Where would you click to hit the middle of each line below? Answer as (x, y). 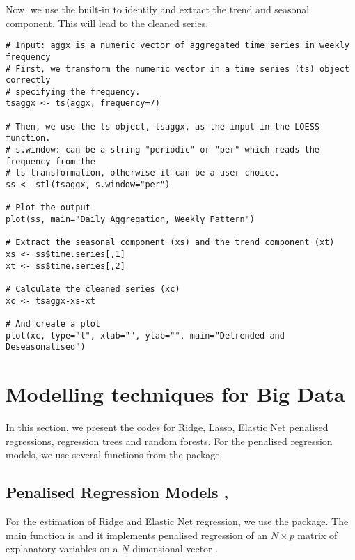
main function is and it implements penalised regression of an (137, 535)
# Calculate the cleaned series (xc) (93, 289)
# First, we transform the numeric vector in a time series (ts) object (177, 69)
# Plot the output (48, 208)
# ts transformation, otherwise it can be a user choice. (143, 173)
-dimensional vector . (174, 549)
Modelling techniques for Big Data (175, 394)
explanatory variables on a (62, 549)
